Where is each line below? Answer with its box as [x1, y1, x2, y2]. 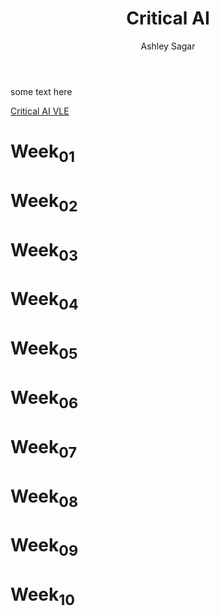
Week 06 [10, 387, 79, 412]
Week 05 [10, 337, 78, 363]
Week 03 [10, 238, 79, 265]
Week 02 [10, 189, 78, 216]
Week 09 [10, 534, 79, 560]
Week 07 [10, 435, 78, 462]
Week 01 [10, 140, 76, 166]
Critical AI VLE [10, 105, 70, 117]
